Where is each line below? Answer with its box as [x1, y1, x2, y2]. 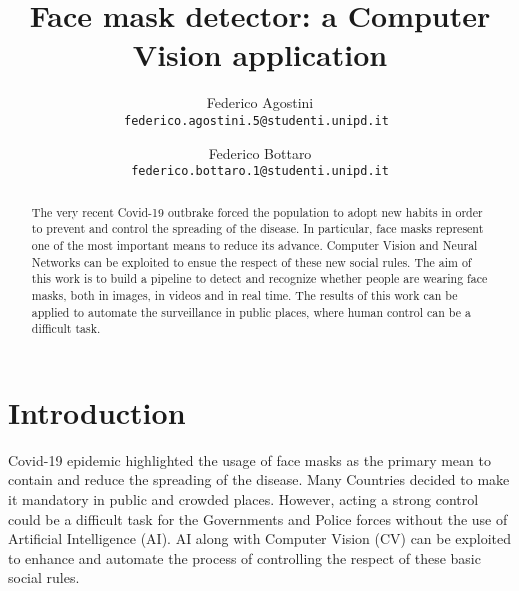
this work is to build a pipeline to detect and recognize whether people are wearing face [31, 270, 488, 287]
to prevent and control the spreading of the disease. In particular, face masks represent [31, 220, 484, 237]
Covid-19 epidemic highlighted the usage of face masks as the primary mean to [8, 449, 491, 470]
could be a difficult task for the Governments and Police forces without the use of [8, 508, 508, 529]
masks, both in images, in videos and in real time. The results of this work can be [31, 286, 458, 303]
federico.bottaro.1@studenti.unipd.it [131, 164, 389, 179]
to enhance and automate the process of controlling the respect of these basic [8, 547, 481, 568]
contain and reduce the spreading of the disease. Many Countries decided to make [8, 469, 510, 490]
